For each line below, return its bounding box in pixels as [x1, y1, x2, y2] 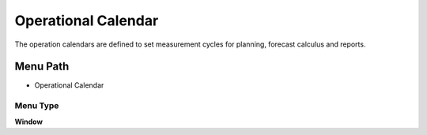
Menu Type [14, 100, 59, 111]
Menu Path [14, 60, 70, 73]
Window [14, 117, 43, 126]
